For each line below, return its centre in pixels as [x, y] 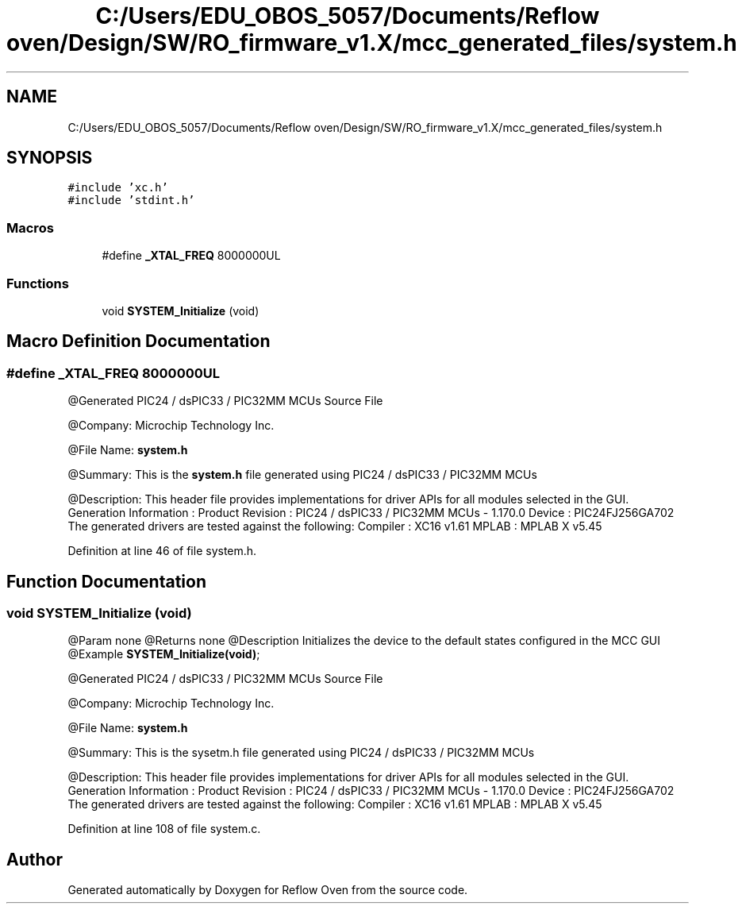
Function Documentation [106, 581]
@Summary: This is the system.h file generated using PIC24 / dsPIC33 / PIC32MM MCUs [302, 475]
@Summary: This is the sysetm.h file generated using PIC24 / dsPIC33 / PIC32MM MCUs [301, 753]
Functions [38, 283]
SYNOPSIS [50, 158]
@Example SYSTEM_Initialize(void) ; [164, 654]
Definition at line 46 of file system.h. [162, 551]
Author [35, 859]
